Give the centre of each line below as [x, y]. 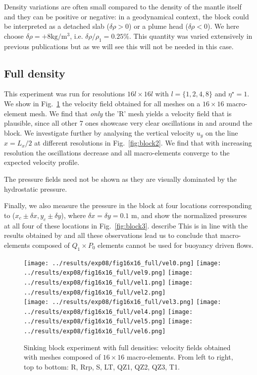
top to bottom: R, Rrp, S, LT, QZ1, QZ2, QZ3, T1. [102, 366]
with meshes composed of [62, 357]
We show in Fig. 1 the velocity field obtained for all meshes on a [102, 103]
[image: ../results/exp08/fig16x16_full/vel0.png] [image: [123, 263]
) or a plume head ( [158, 26]
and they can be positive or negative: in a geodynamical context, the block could [127, 16]
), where [74, 215]
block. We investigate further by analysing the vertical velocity [99, 132]
